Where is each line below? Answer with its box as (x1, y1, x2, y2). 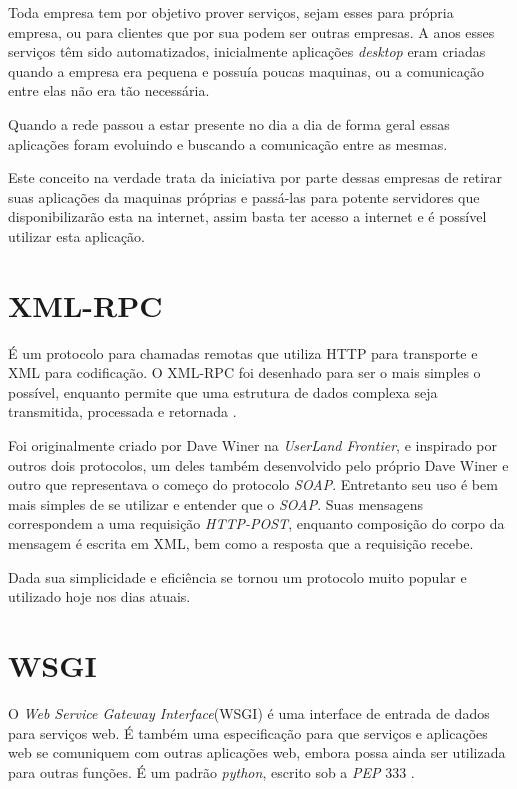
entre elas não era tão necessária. (8, 80, 210, 101)
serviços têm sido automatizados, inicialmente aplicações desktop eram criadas (8, 41, 486, 62)
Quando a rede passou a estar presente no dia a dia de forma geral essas (8, 113, 450, 134)
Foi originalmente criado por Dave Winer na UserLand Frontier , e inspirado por (8, 435, 498, 456)
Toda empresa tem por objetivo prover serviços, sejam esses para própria (8, 2, 454, 22)
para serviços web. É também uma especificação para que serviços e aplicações (8, 722, 488, 743)
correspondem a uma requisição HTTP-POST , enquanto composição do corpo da (8, 513, 505, 534)
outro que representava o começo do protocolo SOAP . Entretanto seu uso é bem (8, 474, 498, 495)
